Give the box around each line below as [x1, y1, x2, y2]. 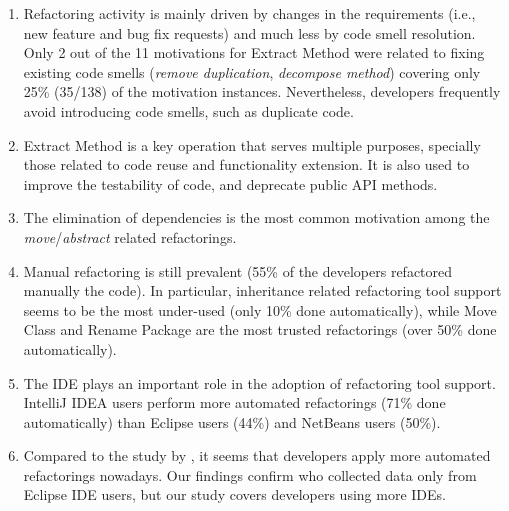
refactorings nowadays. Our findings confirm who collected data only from [23, 464, 477, 485]
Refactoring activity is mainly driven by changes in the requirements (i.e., [23, 3, 476, 23]
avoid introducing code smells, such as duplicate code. [23, 100, 354, 121]
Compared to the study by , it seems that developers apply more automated [23, 445, 491, 466]
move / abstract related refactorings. [23, 226, 237, 247]
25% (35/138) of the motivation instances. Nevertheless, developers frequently [23, 81, 501, 102]
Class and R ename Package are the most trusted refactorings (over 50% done [23, 319, 497, 340]
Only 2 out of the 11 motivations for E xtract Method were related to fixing [23, 42, 485, 63]
